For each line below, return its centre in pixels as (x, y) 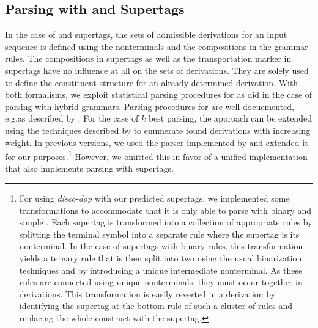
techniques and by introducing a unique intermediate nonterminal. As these (161, 270)
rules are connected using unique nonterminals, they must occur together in (161, 282)
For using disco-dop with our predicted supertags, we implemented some (154, 198)
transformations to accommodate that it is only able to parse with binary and (165, 210)
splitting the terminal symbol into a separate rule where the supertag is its (159, 234)
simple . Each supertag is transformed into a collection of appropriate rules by (166, 222)
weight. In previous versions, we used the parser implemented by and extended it (157, 142)
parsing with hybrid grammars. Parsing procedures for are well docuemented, (150, 106)
